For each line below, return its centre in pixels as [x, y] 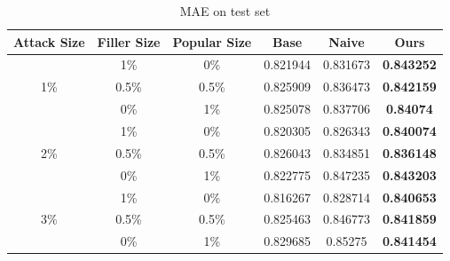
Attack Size [49, 41]
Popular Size [212, 41]
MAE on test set [225, 11]
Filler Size [129, 41]
